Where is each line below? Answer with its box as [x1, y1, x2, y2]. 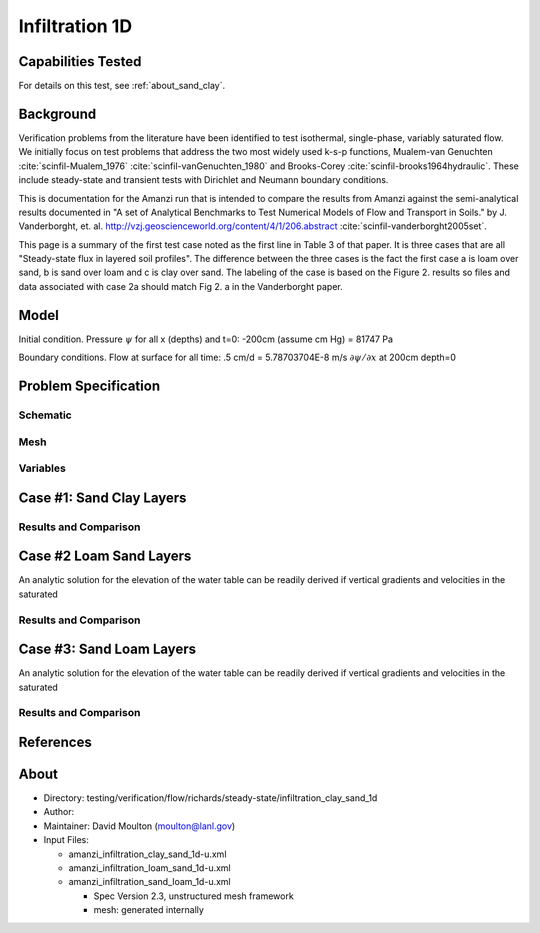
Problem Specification [18, 377, 160, 394]
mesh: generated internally [93, 904, 205, 916]
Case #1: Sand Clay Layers [18, 489, 187, 506]
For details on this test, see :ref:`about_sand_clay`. [18, 80, 226, 92]
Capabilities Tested [18, 53, 142, 70]
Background [18, 105, 97, 122]
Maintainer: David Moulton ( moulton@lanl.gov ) [43, 820, 236, 832]
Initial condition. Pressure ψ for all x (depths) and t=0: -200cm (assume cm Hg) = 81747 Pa [18, 333, 394, 345]
